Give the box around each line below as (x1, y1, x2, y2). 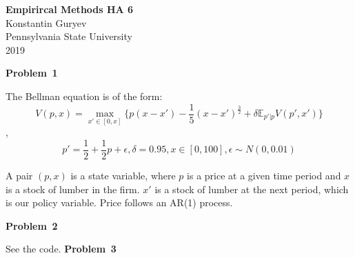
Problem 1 (6, 66, 58, 80)
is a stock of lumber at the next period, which (154, 181, 349, 196)
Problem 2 (6, 218, 58, 232)
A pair (6, 168, 33, 182)
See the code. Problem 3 (6, 241, 116, 256)
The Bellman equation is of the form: (6, 88, 163, 103)
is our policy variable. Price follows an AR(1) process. (6, 195, 233, 210)
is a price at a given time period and (187, 168, 341, 182)
